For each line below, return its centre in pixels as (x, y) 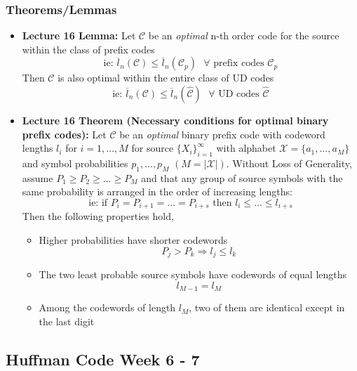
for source (153, 148)
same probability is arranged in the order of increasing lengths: (157, 191)
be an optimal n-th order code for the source (244, 35)
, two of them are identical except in (267, 307)
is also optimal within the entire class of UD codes (166, 78)
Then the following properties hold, (98, 216)
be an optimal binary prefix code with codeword (222, 134)
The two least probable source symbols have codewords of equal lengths (193, 274)
